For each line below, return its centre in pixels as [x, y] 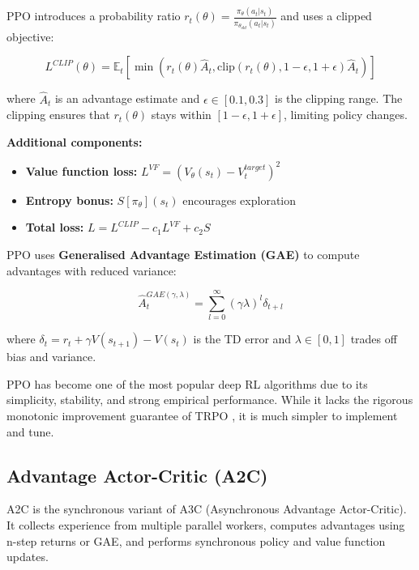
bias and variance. [51, 357]
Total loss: [55, 227]
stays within [181, 115]
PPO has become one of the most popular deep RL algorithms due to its [187, 383]
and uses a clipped [326, 16]
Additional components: [75, 141]
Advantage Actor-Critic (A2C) [137, 475]
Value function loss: [81, 170]
